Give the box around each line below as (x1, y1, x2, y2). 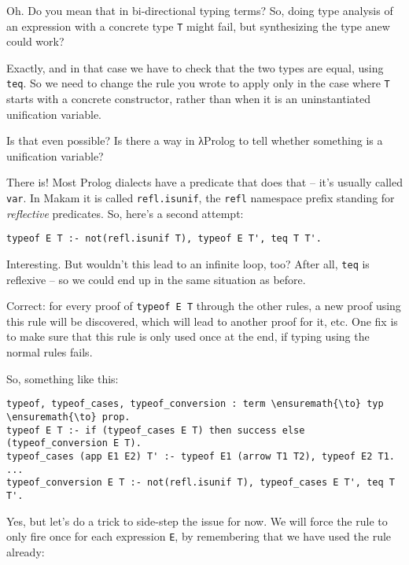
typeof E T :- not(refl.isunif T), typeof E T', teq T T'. (6, 233, 322, 245)
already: (6, 543, 45, 559)
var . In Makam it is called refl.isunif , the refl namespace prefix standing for (6, 190, 395, 206)
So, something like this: (6, 370, 119, 386)
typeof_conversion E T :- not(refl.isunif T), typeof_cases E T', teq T (6, 477, 395, 489)
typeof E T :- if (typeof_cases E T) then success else (6, 424, 305, 436)
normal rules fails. (6, 344, 93, 360)
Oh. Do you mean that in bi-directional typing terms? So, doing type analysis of (6, 2, 393, 18)
